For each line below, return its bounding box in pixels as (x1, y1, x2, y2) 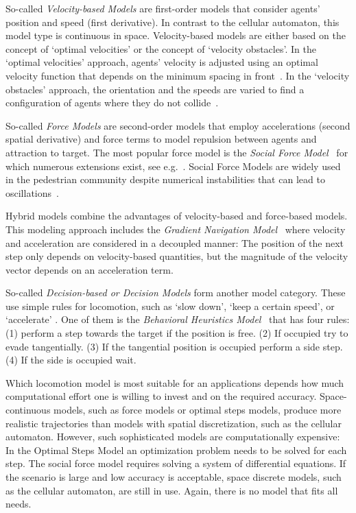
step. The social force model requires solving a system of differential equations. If (5, 456, 346, 470)
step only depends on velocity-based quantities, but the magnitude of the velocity (5, 249, 348, 263)
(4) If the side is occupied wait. (5, 353, 137, 367)
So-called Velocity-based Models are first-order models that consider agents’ (5, 1, 320, 15)
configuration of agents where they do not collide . (5, 95, 219, 110)
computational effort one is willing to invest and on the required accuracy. (5, 389, 317, 403)
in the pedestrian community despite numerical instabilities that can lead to (5, 172, 325, 187)
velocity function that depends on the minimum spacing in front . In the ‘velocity (5, 68, 350, 82)
